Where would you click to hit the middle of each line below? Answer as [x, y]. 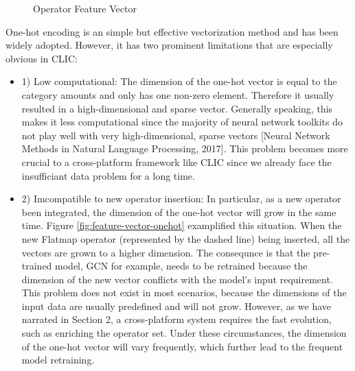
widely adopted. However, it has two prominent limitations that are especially [169, 45]
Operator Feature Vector [85, 8]
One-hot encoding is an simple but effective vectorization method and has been [172, 31]
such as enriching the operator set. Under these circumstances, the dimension [184, 333]
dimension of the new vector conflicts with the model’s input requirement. [177, 279]
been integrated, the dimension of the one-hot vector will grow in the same [179, 212]
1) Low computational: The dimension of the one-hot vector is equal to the [179, 81]
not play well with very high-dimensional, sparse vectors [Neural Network [176, 135]
